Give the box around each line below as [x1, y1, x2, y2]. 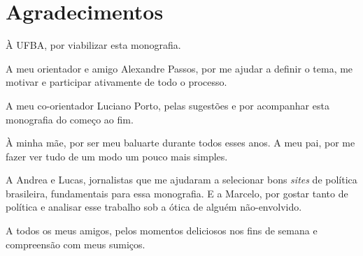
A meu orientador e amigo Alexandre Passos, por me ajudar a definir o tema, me [6, 61, 353, 75]
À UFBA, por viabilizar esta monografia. [6, 38, 181, 52]
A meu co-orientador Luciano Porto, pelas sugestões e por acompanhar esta [6, 98, 329, 112]
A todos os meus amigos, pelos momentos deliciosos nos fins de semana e [6, 223, 318, 238]
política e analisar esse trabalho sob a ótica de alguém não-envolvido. [6, 199, 302, 214]
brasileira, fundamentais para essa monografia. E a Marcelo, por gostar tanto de [6, 186, 348, 200]
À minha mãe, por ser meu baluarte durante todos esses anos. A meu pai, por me [6, 135, 355, 150]
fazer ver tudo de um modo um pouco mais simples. [6, 149, 228, 163]
